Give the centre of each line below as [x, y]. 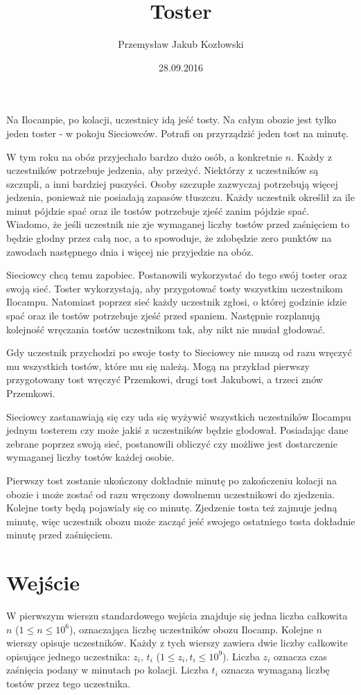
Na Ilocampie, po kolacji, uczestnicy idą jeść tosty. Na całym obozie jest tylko [171, 120]
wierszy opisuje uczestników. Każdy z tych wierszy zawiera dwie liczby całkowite [177, 643]
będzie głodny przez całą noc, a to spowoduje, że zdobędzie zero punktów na [169, 238]
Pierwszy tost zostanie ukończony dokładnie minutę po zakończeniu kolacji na [171, 480]
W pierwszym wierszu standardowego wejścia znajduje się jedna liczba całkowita [177, 616]
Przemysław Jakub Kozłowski [181, 44]
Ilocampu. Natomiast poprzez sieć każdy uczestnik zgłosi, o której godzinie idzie [177, 302]
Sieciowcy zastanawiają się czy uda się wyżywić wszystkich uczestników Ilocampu [179, 416]
